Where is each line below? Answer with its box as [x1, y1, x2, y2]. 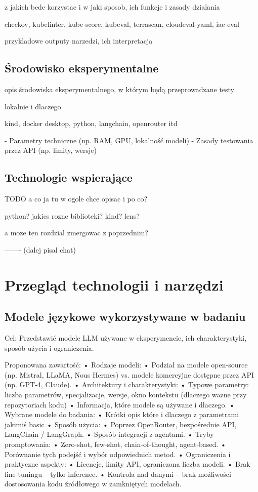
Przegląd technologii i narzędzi [5, 274, 224, 295]
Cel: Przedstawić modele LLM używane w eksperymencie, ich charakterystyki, [5, 333, 247, 343]
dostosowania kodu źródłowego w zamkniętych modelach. [5, 478, 182, 489]
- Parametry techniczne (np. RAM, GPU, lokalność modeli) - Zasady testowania [5, 135, 253, 145]
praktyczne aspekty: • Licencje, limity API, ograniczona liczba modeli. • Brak [5, 459, 250, 469]
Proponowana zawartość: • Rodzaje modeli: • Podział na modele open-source [5, 359, 248, 370]
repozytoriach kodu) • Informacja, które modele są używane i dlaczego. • [5, 399, 235, 409]
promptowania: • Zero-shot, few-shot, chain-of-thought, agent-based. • [5, 439, 226, 449]
